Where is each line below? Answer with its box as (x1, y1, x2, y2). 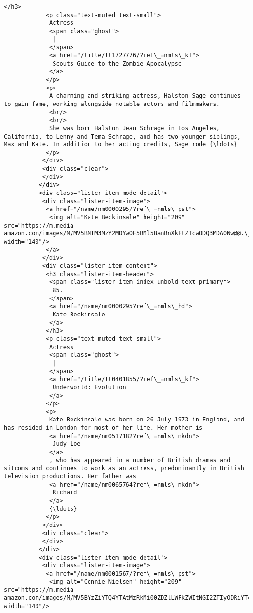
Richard (53, 489, 77, 496)
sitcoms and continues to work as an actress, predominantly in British (4, 465, 244, 472)
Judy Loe (53, 440, 81, 448)
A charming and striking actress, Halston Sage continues (49, 92, 241, 100)
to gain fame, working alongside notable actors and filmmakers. (4, 100, 220, 107)
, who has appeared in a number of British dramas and (49, 456, 231, 464)
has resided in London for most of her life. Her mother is (4, 424, 203, 432)
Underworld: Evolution (53, 384, 126, 391)
